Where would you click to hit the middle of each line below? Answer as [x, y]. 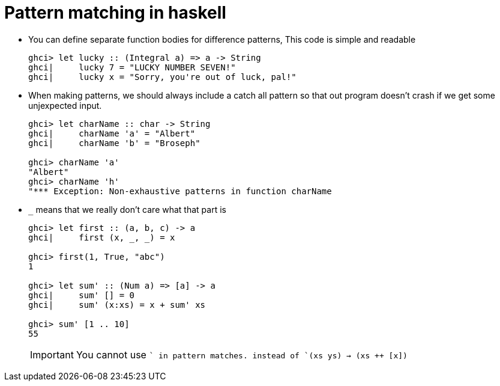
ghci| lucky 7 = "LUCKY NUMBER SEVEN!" [132, 67]
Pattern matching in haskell [115, 13]
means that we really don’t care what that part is [131, 209]
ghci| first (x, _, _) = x [102, 237]
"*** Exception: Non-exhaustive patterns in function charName [180, 191]
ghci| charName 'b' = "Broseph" [114, 143]
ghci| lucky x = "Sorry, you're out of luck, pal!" [162, 77]
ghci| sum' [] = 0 [82, 295]
